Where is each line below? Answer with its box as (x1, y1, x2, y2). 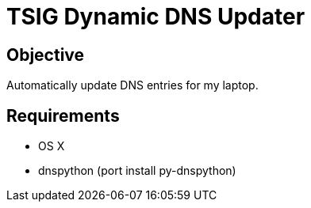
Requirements (6, 105, 120, 126)
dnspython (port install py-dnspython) (38, 164, 236, 178)
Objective (6, 44, 85, 65)
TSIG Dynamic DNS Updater (6, 3, 305, 30)
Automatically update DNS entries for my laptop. (6, 78, 259, 93)
